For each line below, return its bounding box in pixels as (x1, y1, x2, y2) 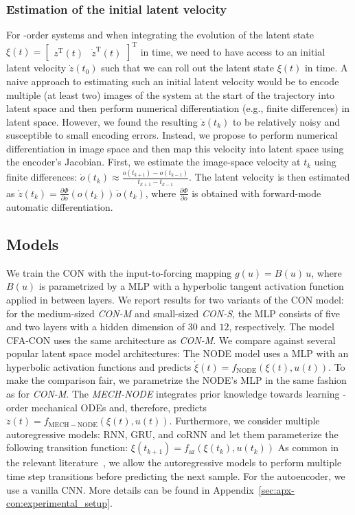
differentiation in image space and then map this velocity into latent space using (6, 141, 344, 155)
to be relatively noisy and (232, 114, 340, 128)
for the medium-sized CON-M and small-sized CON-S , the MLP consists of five (6, 306, 341, 320)
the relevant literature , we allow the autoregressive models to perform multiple (6, 455, 342, 470)
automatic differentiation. (6, 199, 113, 214)
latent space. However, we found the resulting (6, 114, 198, 128)
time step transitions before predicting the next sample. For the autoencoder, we (6, 469, 345, 483)
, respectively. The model (229, 319, 334, 334)
